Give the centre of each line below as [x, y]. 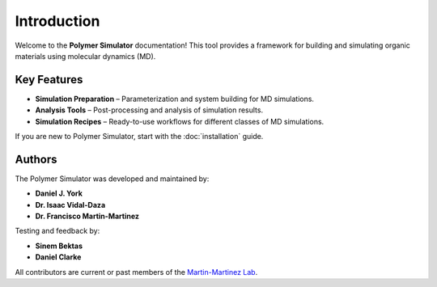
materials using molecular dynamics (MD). [85, 56]
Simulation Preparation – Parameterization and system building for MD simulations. [175, 99]
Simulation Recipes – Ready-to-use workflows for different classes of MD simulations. [180, 121]
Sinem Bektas [59, 246]
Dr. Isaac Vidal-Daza [70, 205]
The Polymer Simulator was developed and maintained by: [112, 179]
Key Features [49, 80]
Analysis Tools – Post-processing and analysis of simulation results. [149, 110]
